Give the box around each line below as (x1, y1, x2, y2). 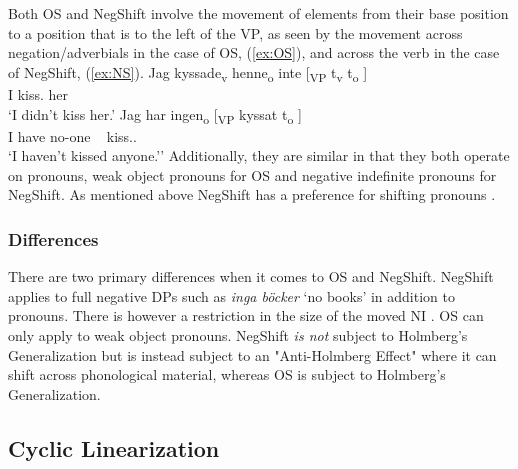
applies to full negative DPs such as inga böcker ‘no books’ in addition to (8, 285, 455, 306)
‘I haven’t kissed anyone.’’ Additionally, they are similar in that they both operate (8, 145, 510, 166)
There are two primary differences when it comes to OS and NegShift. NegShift (8, 266, 494, 287)
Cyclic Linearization (8, 432, 220, 463)
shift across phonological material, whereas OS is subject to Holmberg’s (8, 364, 446, 385)
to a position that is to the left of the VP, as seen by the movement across (8, 22, 463, 43)
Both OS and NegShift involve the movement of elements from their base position (8, 3, 509, 23)
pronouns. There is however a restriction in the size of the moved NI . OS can (8, 305, 484, 326)
